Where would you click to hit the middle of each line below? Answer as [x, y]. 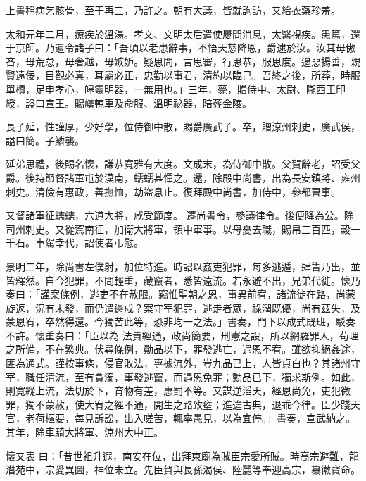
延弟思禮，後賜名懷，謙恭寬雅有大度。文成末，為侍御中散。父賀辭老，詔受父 [183, 164]
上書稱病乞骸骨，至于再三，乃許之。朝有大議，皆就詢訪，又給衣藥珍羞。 [173, 10]
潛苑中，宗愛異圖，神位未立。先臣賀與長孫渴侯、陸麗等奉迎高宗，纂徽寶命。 [183, 469]
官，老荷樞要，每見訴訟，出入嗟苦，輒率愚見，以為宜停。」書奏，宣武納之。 [181, 418]
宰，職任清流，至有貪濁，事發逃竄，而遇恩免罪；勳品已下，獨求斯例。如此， [183, 376]
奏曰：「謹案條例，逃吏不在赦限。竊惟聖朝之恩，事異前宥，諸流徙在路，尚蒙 [181, 294]
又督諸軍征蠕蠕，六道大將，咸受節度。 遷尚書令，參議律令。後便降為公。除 [180, 215]
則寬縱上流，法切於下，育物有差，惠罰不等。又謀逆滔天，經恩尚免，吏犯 [173, 391]
